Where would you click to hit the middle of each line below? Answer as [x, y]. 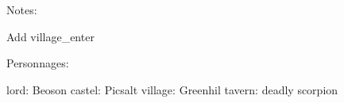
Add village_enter [50, 36]
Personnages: [38, 63]
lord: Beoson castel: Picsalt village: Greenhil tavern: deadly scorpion [172, 89]
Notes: [22, 10]
